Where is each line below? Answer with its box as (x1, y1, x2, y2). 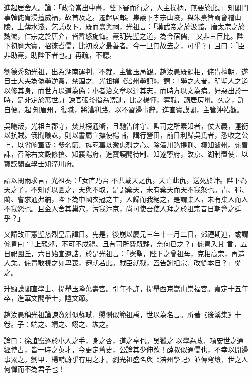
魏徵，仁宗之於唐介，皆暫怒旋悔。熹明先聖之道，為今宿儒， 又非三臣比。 (4, 31, 237, 41)
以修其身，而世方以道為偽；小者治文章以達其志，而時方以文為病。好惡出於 (4, 85, 241, 95)
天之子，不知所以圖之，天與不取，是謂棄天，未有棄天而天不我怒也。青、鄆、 (4, 184, 248, 195)
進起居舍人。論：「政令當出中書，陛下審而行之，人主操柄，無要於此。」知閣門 (4, 2, 248, 12)
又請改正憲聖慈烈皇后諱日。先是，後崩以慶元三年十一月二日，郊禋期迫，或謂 (4, 229, 248, 239)
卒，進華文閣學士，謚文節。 (4, 293, 92, 303)
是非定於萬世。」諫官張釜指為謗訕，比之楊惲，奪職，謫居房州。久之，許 (17, 95, 245, 105)
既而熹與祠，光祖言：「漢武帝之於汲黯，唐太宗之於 (85, 21, 245, 32)
